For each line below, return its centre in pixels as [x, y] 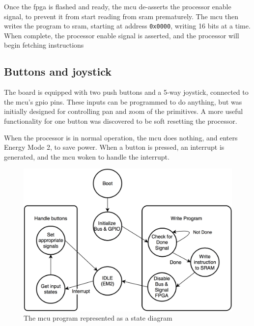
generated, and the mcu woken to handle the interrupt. [87, 156]
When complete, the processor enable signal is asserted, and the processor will [122, 35]
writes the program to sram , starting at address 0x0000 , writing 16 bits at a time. [127, 26]
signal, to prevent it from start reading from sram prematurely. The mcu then [121, 16]
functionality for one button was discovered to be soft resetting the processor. [121, 121]
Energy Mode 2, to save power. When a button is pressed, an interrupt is [114, 147]
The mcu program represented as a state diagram [98, 318]
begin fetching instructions [44, 45]
